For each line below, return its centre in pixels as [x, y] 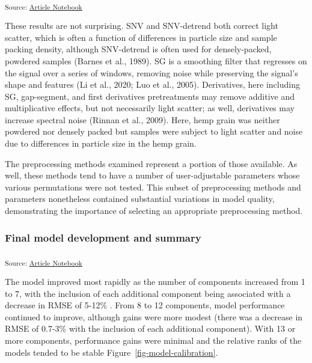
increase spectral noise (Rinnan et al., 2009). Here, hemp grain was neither [142, 119]
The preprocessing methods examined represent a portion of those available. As [151, 163]
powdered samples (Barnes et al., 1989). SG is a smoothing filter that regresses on [156, 60]
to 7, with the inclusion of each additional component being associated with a [148, 293]
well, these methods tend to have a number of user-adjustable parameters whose [152, 175]
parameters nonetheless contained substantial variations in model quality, [140, 199]
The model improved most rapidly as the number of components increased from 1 [155, 281]
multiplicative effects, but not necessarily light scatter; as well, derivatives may [150, 108]
